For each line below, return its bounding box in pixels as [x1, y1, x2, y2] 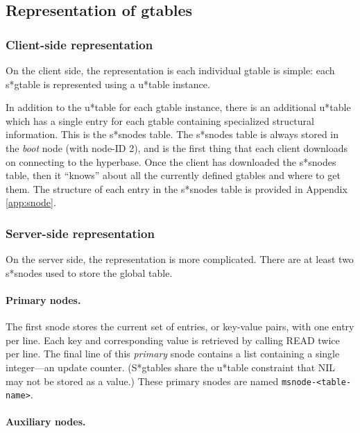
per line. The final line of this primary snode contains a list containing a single [6, 346, 340, 361]
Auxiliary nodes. [6, 414, 86, 429]
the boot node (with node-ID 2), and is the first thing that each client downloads [6, 140, 348, 155]
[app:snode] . [6, 195, 56, 210]
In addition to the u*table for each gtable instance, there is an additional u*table [6, 100, 351, 114]
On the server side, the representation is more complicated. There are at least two [6, 252, 354, 266]
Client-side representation [6, 35, 153, 53]
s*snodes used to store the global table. [6, 265, 173, 280]
